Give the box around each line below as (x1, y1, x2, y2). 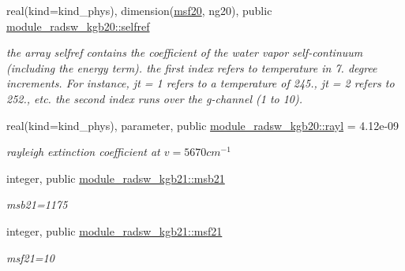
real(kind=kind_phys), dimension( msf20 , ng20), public (6, 2, 272, 18)
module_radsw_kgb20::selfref (6, 17, 150, 34)
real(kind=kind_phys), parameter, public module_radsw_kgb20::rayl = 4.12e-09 (6, 117, 399, 133)
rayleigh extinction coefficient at (6, 143, 160, 160)
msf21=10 (6, 249, 54, 265)
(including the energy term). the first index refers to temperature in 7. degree (6, 59, 377, 76)
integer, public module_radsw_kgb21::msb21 (6, 169, 225, 186)
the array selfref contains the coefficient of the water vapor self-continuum (6, 44, 363, 61)
